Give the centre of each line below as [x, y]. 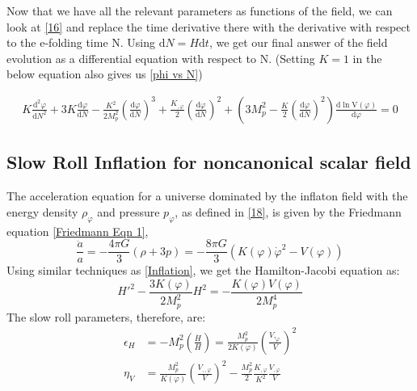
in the [367, 58]
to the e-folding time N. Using [81, 42]
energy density [42, 211]
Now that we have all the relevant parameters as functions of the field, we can [200, 11]
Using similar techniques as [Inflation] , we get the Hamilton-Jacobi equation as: [203, 270]
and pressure [128, 211]
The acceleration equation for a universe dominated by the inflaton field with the [207, 196]
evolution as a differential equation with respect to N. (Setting [161, 58]
